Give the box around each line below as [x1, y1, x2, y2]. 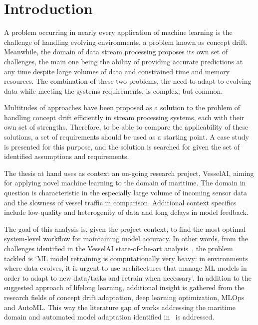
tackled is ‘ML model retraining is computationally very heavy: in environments [4, 253, 249, 263]
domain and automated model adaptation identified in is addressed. [4, 312, 215, 322]
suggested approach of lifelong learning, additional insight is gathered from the [4, 282, 245, 293]
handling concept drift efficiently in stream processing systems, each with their [4, 112, 245, 122]
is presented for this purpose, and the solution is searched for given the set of [4, 141, 240, 152]
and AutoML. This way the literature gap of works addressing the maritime [4, 302, 236, 312]
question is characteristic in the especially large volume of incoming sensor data [4, 187, 248, 198]
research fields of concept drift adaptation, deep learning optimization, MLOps [4, 292, 245, 302]
